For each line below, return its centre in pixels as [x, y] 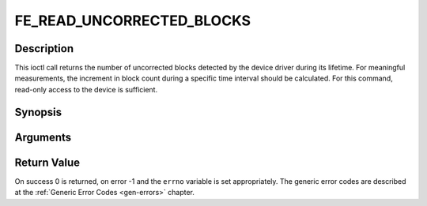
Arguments [43, 137]
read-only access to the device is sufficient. [86, 89]
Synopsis [38, 112]
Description [44, 49]
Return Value [47, 162]
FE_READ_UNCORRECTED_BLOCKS [133, 21]
